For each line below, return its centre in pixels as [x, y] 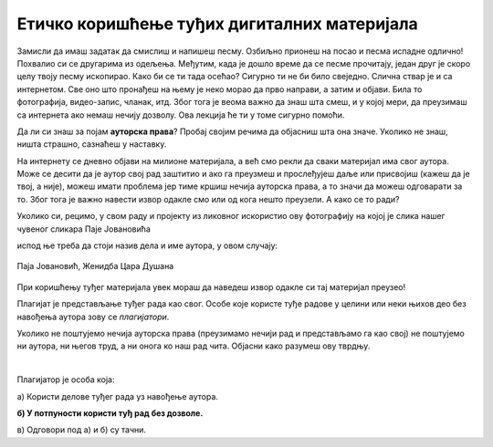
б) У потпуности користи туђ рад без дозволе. [110, 413]
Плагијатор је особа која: [66, 379]
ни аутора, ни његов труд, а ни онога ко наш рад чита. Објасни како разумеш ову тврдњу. [194, 346]
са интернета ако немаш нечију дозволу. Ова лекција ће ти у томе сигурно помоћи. [181, 115]
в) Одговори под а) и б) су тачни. [81, 430]
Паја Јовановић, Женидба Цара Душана [95, 266]
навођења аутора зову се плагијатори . [93, 317]
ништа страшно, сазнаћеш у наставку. [92, 144]
